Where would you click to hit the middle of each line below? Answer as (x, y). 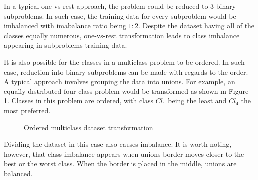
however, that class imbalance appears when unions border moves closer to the (124, 153)
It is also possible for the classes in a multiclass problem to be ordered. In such (124, 61)
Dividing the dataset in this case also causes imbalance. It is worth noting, (118, 144)
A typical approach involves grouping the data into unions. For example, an (120, 81)
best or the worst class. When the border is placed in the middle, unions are (120, 163)
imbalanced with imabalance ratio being (65, 26)
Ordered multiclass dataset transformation (89, 127)
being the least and (197, 101)
